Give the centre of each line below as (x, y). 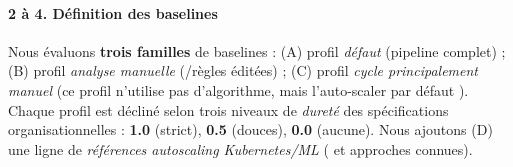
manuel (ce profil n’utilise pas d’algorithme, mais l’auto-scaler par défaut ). (238, 89)
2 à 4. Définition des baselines (113, 12)
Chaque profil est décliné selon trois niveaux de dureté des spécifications (228, 109)
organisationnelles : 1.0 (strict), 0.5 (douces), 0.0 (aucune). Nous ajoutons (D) (250, 129)
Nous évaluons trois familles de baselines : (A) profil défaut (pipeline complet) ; (257, 50)
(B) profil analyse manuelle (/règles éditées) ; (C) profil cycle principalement (243, 70)
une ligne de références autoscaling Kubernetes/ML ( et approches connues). (240, 148)
